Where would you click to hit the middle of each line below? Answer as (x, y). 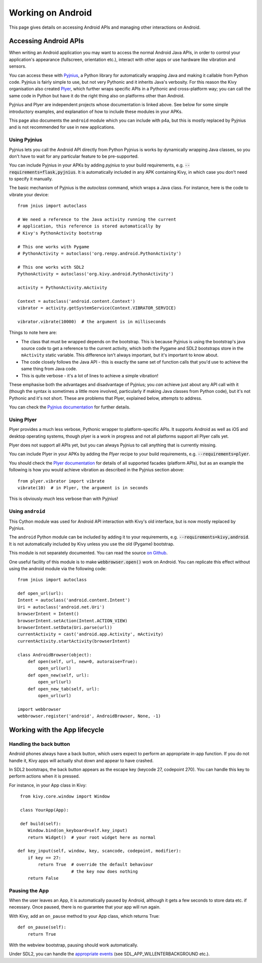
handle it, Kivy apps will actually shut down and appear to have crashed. (81, 760)
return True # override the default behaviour (96, 865)
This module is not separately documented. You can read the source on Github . (88, 553)
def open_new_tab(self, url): (63, 689)
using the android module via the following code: (58, 568)
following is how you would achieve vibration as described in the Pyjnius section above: (97, 470)
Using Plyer (23, 420)
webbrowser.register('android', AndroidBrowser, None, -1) (89, 716)
